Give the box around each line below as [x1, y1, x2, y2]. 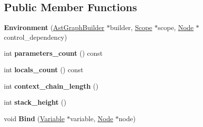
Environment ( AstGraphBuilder [4, 22, 104, 32]
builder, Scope [110, 22, 152, 32]
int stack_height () [4, 97, 67, 107]
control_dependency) [4, 32, 67, 42]
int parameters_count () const [4, 48, 103, 58]
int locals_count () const [4, 64, 84, 74]
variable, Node [70, 113, 113, 123]
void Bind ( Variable [4, 113, 65, 123]
